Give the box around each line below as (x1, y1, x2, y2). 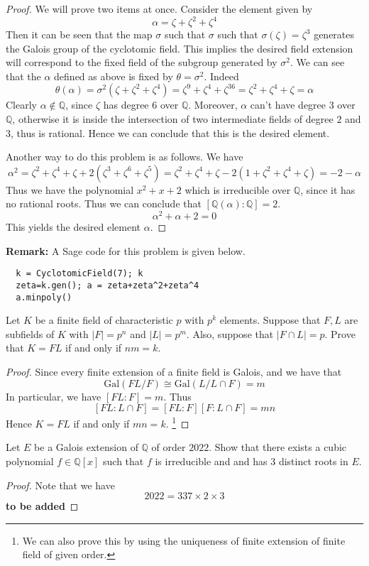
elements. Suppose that (219, 312, 321, 327)
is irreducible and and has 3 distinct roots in (155, 454, 348, 469)
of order (151, 440, 186, 455)
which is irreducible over (184, 182, 291, 197)
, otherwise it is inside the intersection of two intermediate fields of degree (12, 111, 334, 126)
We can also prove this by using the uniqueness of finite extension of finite (22, 533, 346, 548)
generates (314, 27, 355, 42)
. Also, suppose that (186, 326, 274, 341)
